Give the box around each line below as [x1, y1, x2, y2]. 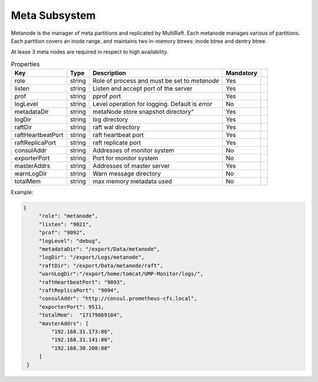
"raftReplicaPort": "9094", [38, 286, 120, 294]
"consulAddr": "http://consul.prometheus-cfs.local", [38, 295, 197, 302]
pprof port [92, 92, 121, 100]
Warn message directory [92, 170, 161, 178]
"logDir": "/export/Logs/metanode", [38, 254, 145, 261]
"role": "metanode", [38, 213, 98, 219]
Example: [11, 189, 34, 196]
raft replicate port [92, 139, 141, 147]
